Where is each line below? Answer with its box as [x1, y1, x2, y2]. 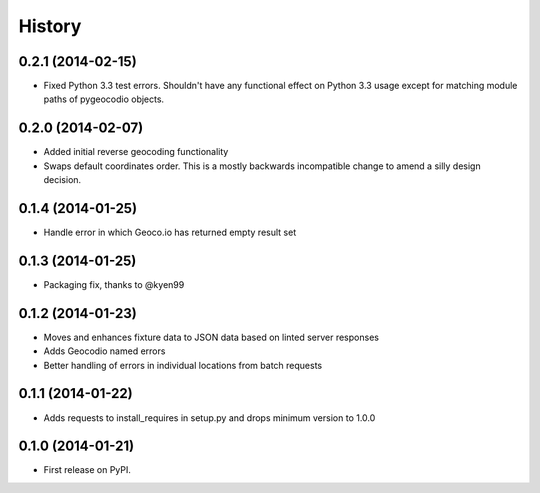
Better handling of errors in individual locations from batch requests [43, 359, 323, 371]
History [18, 15, 82, 37]
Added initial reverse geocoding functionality [43, 146, 229, 158]
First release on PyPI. [43, 464, 132, 476]
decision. [43, 174, 82, 186]
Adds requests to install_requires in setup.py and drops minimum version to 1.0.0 [43, 411, 376, 424]
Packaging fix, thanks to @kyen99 [43, 278, 185, 290]
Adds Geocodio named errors [43, 345, 166, 357]
